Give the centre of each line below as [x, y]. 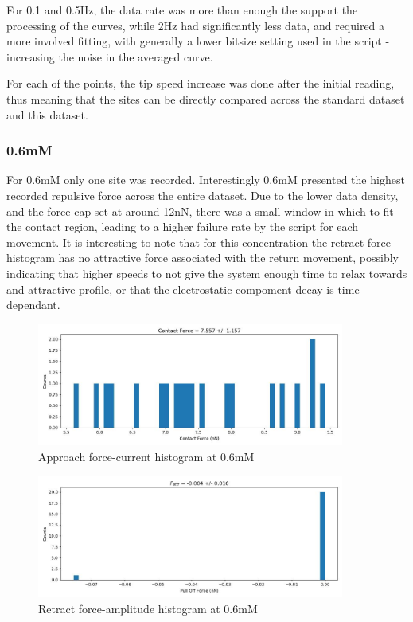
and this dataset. [47, 114]
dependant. [33, 305]
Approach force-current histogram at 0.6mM [146, 456]
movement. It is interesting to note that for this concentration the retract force [199, 242]
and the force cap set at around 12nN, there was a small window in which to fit [200, 211]
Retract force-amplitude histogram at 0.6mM [148, 608]
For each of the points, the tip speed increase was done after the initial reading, [201, 83]
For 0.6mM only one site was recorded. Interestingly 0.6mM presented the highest [206, 180]
